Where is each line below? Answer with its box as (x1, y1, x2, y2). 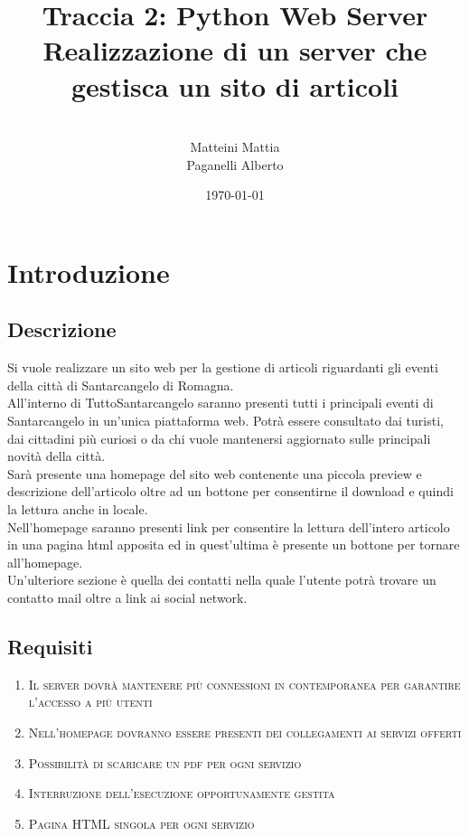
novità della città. (7, 446, 106, 465)
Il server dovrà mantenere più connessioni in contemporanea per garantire (28, 674, 461, 693)
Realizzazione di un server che (42, 32, 427, 69)
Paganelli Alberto (186, 155, 284, 174)
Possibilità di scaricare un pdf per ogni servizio (28, 753, 302, 772)
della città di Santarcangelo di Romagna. (7, 375, 234, 394)
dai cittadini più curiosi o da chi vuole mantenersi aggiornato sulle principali (7, 428, 431, 447)
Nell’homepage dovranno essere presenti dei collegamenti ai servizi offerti (28, 722, 462, 741)
